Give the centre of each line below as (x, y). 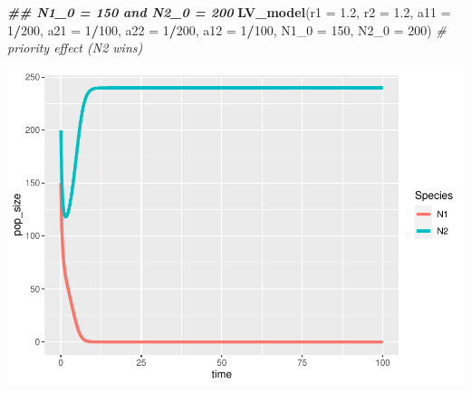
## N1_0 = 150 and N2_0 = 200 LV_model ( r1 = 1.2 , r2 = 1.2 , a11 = (229, 12)
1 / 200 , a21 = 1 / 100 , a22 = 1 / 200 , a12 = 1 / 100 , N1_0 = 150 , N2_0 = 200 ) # (227, 29)
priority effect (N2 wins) (75, 48)
